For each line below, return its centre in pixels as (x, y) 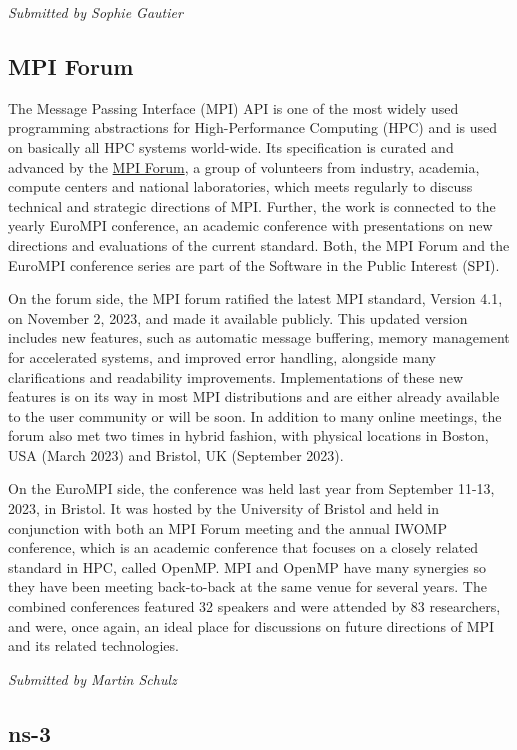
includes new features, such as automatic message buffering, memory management (259, 337)
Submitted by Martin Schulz (92, 678)
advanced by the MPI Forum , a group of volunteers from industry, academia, (244, 166)
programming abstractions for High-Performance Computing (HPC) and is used (253, 127)
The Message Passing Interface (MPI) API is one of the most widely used (233, 107)
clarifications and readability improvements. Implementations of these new (236, 376)
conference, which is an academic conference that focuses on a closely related (243, 547)
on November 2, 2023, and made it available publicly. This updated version (238, 317)
